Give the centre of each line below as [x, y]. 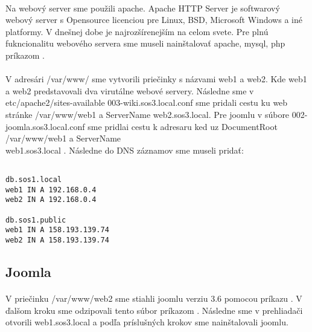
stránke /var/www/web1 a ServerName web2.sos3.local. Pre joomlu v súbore [148, 114]
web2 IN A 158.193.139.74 [57, 240]
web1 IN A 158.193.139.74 [57, 230]
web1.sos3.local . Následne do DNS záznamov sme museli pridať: [125, 150]
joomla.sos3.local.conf [45, 126]
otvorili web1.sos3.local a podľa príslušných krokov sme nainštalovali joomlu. [147, 322]
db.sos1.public [36, 220]
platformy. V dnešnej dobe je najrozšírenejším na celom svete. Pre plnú [137, 31]
